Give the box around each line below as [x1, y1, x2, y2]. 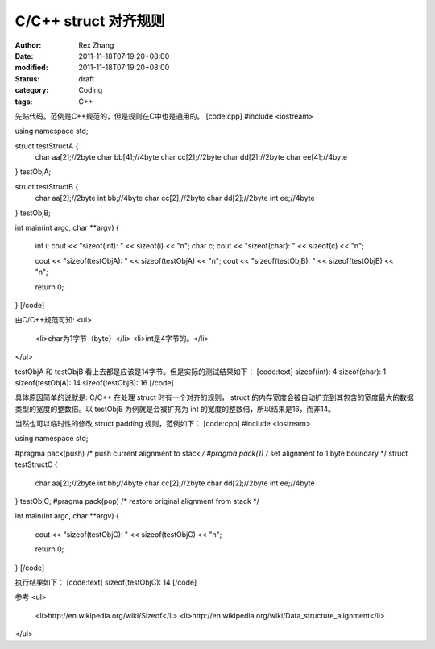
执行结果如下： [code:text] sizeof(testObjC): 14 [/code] [14, 577, 197, 587]
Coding [78, 85, 103, 95]
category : [14, 85, 49, 95]
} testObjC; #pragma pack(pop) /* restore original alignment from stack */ [14, 497, 259, 506]
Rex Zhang [78, 40, 114, 50]
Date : [14, 51, 34, 60]
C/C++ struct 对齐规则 [14, 12, 165, 30]
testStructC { [14, 460, 58, 469]
